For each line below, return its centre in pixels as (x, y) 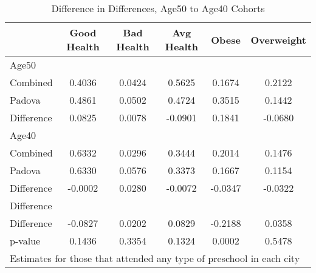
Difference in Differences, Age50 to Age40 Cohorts (158, 8)
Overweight (278, 39)
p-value (25, 241)
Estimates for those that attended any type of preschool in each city (155, 258)
